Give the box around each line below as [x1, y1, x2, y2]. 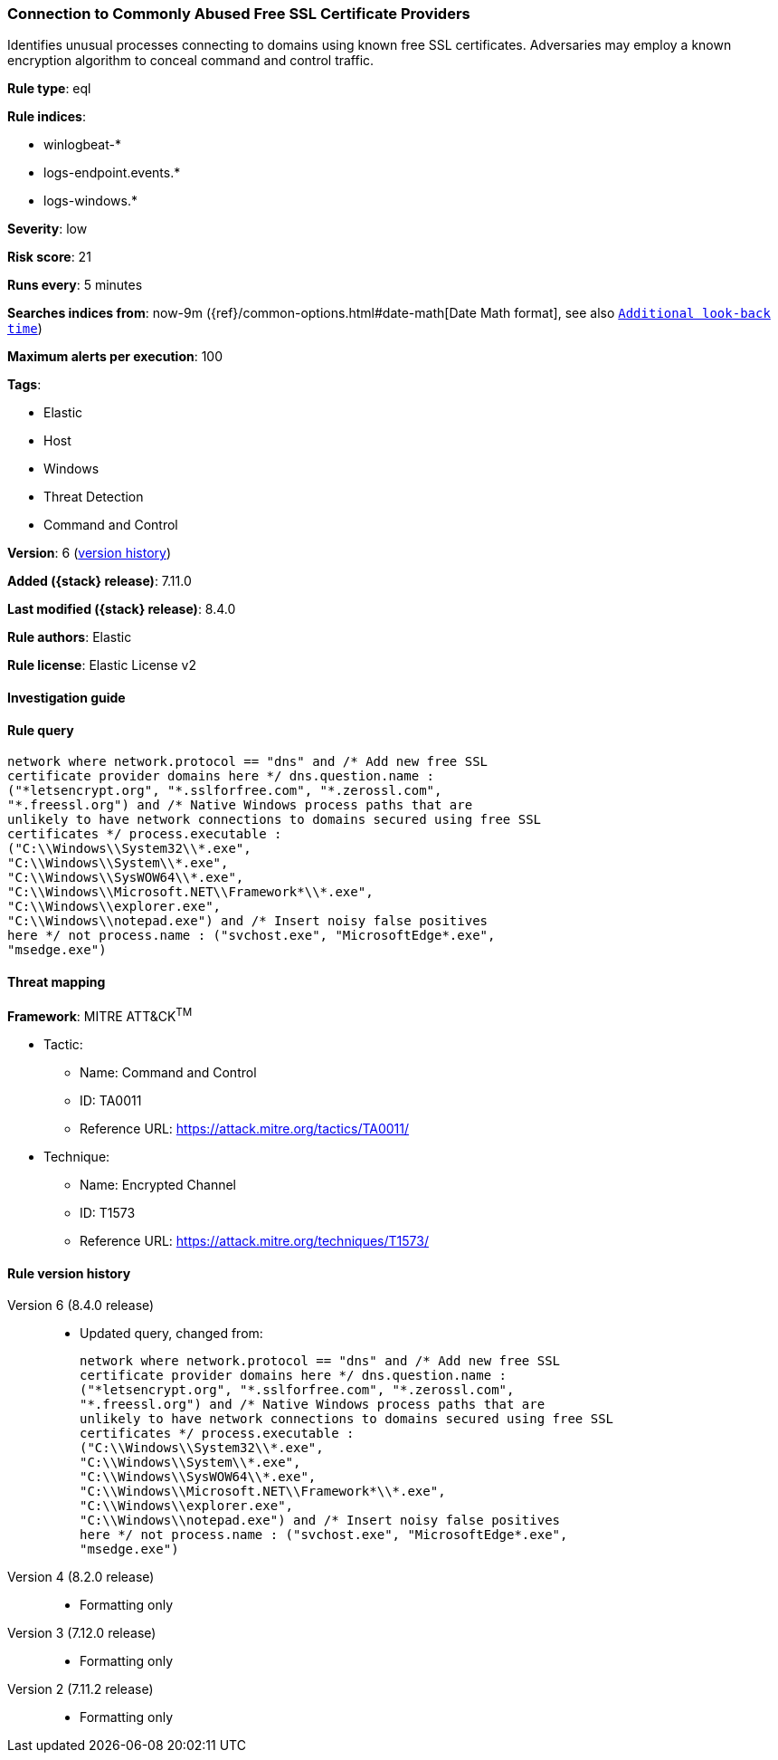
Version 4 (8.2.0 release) [7, 1569, 155, 1585]
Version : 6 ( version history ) [7, 545, 172, 561]
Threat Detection [43, 489, 144, 505]
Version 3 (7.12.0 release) [7, 1625, 157, 1641]
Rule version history [7, 1265, 131, 1281]
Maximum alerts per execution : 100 [7, 349, 223, 365]
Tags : [7, 377, 42, 393]
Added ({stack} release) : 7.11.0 [7, 573, 192, 589]
